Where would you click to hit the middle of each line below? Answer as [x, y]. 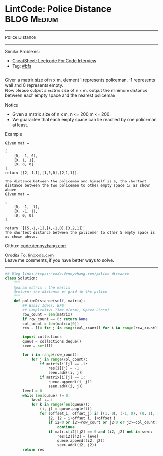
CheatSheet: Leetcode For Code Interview [54, 61]
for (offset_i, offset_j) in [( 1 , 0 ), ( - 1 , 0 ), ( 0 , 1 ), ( [99, 414]
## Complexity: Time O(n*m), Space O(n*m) [66, 310]
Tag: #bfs [22, 66]
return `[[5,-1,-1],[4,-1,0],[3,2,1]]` [45, 228]
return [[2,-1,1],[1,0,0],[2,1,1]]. [42, 173]
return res [33, 450]
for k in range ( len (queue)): [60, 404]
